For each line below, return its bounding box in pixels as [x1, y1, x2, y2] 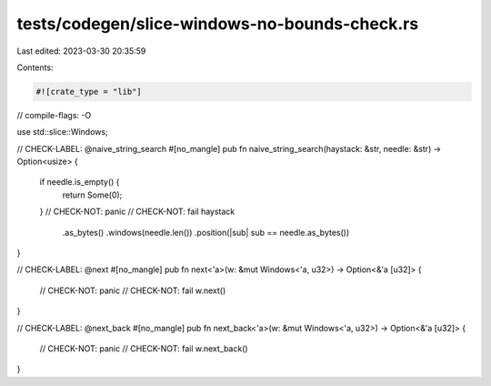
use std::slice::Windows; [16, 127, 108, 137]
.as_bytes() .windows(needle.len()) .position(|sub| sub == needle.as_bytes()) [62, 227, 350, 238]
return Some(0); [62, 189, 123, 200]
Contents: [16, 62, 54, 73]
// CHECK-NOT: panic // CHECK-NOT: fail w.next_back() [39, 342, 249, 354]
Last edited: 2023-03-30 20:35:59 [16, 46, 146, 56]
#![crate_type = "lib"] [35, 86, 143, 96]
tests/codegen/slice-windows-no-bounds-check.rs [16, 14, 419, 34]
